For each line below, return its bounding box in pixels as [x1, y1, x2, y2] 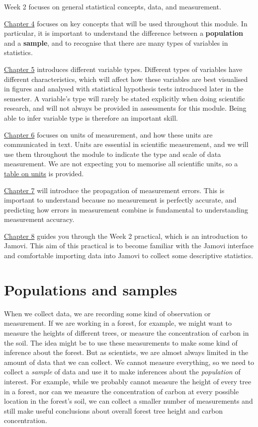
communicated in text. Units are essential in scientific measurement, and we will [4, 139, 249, 149]
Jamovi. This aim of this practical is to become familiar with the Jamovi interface [4, 240, 254, 251]
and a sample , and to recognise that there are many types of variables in [4, 37, 228, 48]
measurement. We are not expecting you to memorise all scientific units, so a [4, 158, 238, 169]
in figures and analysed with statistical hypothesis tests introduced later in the [4, 83, 244, 94]
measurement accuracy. [4, 214, 75, 224]
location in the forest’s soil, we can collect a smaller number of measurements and [4, 396, 253, 406]
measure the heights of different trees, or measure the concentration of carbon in [4, 327, 249, 338]
